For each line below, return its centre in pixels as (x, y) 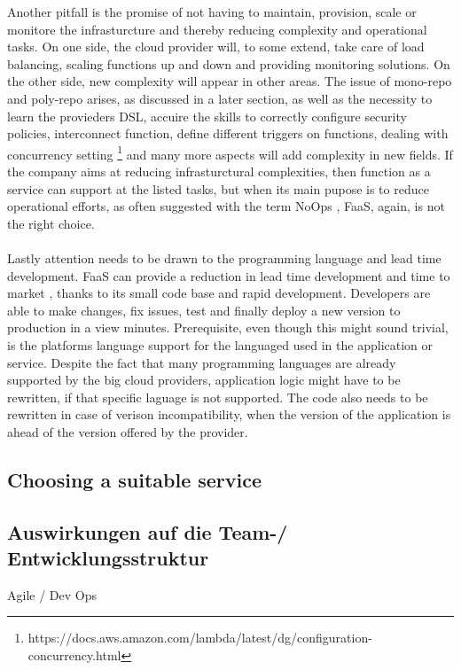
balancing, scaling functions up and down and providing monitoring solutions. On (229, 63)
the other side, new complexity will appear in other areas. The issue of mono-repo (230, 81)
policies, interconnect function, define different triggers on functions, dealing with (228, 133)
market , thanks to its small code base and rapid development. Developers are (219, 293)
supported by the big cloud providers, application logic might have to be (204, 380)
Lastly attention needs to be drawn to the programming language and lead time (224, 257)
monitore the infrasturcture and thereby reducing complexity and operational (217, 29)
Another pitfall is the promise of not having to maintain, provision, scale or (212, 12)
